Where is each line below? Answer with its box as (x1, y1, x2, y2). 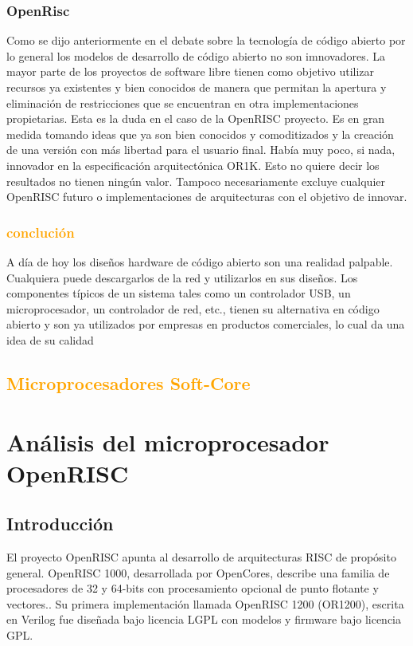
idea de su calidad (6, 331, 94, 348)
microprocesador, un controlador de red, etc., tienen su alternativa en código (6, 300, 380, 317)
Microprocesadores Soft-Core (6, 370, 251, 395)
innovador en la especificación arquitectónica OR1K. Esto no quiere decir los (6, 156, 380, 173)
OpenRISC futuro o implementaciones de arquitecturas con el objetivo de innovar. (6, 188, 407, 205)
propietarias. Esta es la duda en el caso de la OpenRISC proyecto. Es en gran (6, 110, 385, 127)
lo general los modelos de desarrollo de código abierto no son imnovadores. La (6, 47, 385, 64)
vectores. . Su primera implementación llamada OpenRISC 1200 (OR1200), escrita (6, 595, 404, 612)
